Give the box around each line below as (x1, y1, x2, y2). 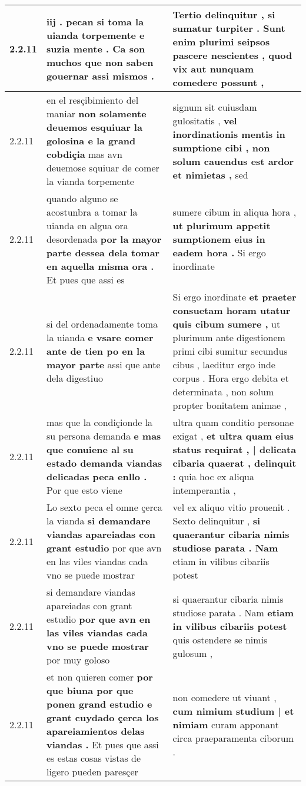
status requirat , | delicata (172, 442, 297, 456)
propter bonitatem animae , (172, 398, 287, 412)
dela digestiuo (46, 371, 104, 385)
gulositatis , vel (172, 113, 237, 127)
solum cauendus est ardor (172, 154, 294, 168)
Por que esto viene (46, 483, 122, 497)
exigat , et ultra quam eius (172, 429, 294, 442)
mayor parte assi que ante (46, 358, 161, 371)
